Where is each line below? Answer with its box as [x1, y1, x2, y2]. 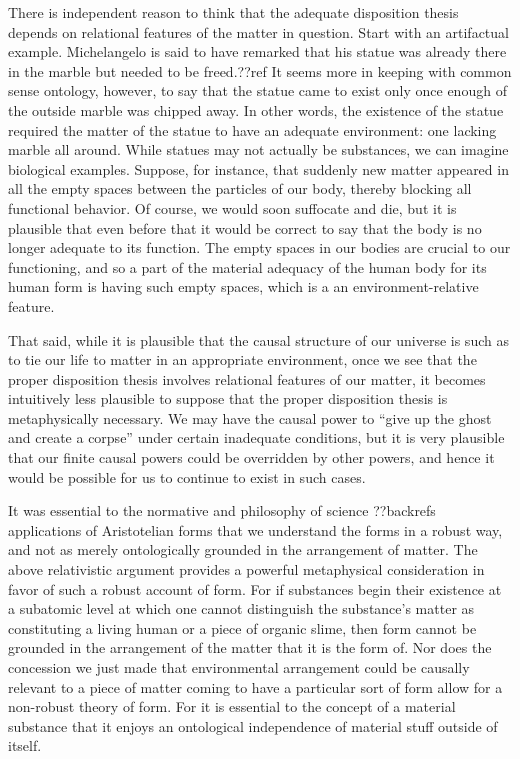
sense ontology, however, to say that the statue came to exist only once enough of [8, 80, 507, 101]
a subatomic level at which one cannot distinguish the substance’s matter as [8, 598, 475, 619]
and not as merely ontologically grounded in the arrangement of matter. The [8, 539, 478, 560]
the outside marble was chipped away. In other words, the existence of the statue [8, 99, 504, 120]
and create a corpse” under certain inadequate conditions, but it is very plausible [8, 427, 505, 448]
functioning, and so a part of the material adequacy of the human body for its [8, 256, 487, 277]
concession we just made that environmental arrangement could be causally [8, 657, 470, 677]
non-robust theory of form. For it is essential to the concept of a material [8, 696, 456, 717]
